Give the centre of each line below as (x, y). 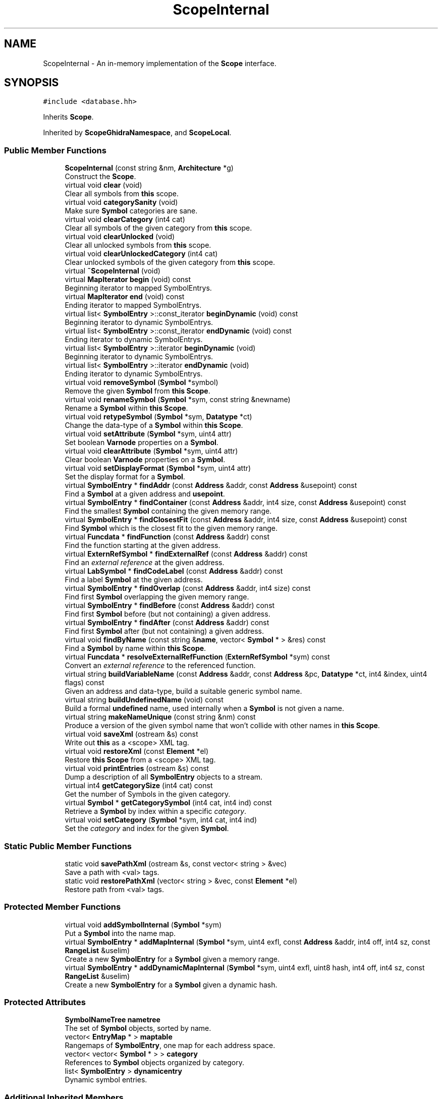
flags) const (85, 683)
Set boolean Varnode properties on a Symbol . (142, 443)
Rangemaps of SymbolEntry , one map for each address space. (170, 1046)
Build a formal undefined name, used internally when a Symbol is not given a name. (205, 708)
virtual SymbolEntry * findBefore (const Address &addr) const (170, 606)
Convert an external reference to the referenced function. (160, 666)
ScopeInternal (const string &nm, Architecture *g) (149, 168)
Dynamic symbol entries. (106, 1080)
